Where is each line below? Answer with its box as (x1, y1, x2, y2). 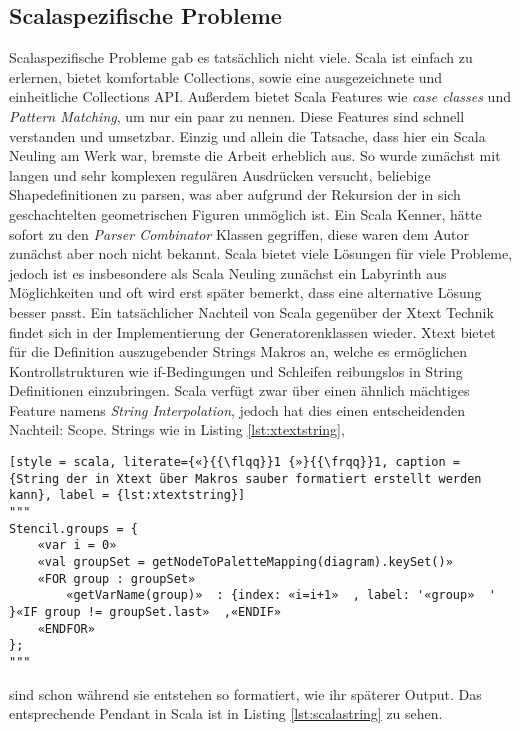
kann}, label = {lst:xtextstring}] (9, 488, 246, 503)
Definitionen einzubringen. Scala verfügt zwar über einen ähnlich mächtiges (9, 380, 470, 401)
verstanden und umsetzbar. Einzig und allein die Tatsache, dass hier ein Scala (9, 125, 486, 146)
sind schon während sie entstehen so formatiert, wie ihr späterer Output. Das (9, 683, 482, 704)
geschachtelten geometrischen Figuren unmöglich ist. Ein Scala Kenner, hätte (9, 203, 482, 224)
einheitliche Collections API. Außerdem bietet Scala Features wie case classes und (9, 86, 511, 107)
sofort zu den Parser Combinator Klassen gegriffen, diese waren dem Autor (9, 223, 470, 244)
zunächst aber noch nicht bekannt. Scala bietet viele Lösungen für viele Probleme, (9, 243, 513, 264)
